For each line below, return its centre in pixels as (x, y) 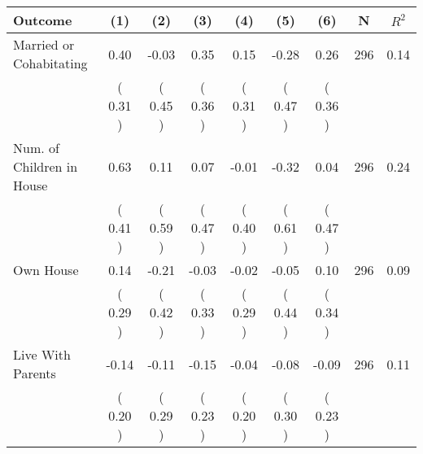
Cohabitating (50, 63)
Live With (42, 354)
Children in (46, 166)
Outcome (43, 20)
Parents (35, 373)
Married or (44, 44)
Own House (46, 270)
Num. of (36, 148)
